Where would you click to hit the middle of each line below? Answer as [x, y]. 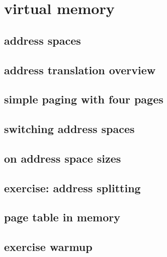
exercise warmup [48, 247]
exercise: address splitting [72, 187]
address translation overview [80, 70]
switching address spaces [69, 129]
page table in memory [62, 217]
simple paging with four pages [84, 99]
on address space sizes [63, 158]
